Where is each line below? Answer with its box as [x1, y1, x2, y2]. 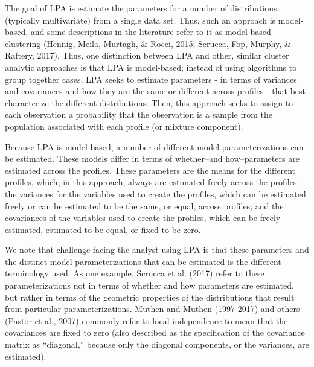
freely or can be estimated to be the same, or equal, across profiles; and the [5, 199, 284, 212]
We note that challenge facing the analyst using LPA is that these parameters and [5, 243, 309, 256]
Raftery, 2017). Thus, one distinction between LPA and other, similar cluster [5, 49, 289, 62]
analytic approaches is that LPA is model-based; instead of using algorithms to [5, 60, 297, 73]
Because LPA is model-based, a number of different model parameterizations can [5, 140, 304, 153]
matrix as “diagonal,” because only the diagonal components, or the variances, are [5, 338, 309, 351]
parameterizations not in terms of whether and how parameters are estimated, [5, 279, 294, 292]
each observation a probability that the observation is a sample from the [5, 108, 273, 121]
